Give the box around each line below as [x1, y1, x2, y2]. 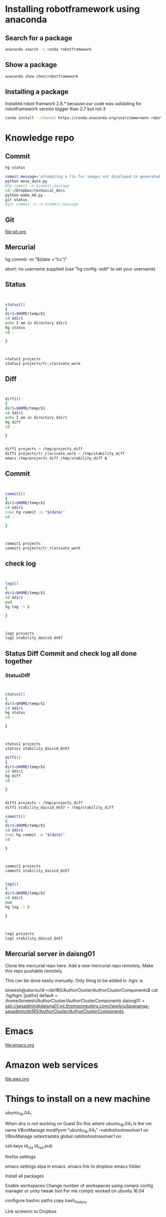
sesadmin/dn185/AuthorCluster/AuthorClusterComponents [5, 1009, 124, 1014]
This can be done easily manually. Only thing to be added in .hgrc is [5, 978, 143, 984]
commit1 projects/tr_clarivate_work [5, 545, 81, 550]
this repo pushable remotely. [5, 968, 63, 974]
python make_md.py [5, 193, 43, 198]
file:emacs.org [5, 1042, 35, 1048]
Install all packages [5, 1173, 44, 1179]
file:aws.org [5, 1076, 29, 1082]
